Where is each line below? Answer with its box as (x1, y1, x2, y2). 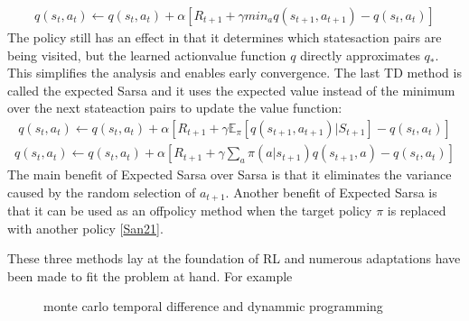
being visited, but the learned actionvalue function (7, 45, 286, 64)
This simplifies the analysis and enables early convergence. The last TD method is (7, 63, 462, 82)
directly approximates (300, 45, 420, 64)
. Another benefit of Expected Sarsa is (225, 182, 437, 201)
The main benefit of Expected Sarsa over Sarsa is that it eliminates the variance (7, 165, 452, 184)
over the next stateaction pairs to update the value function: (7, 98, 342, 117)
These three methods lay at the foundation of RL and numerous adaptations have (7, 249, 461, 268)
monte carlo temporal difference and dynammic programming (43, 297, 383, 316)
